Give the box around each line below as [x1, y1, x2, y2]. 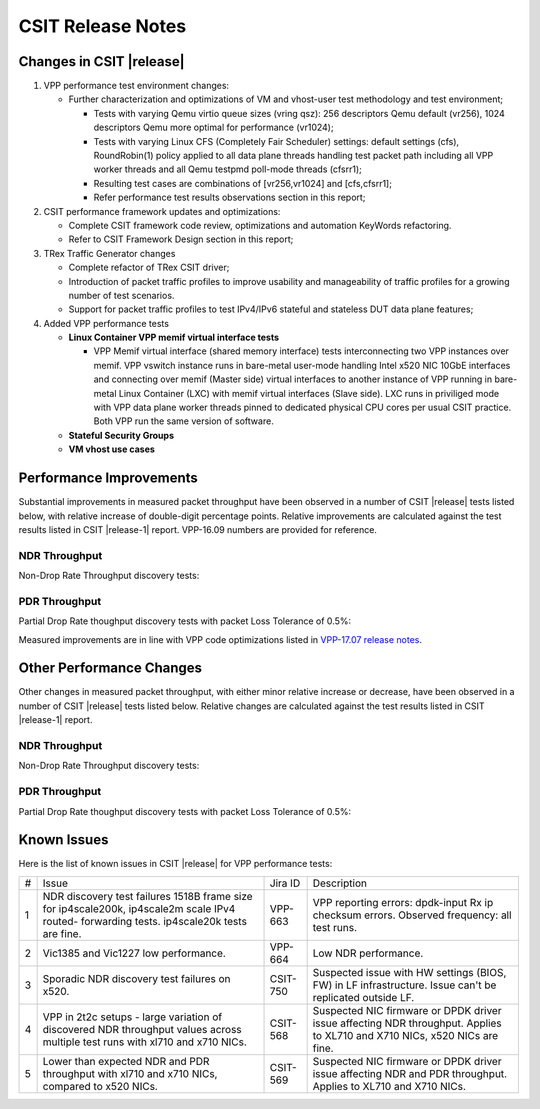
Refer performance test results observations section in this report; [93, 191, 366, 204]
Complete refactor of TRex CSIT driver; [68, 261, 230, 274]
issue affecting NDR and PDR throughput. [312, 1066, 508, 1080]
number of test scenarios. [68, 289, 175, 301]
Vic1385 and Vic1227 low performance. [42, 946, 227, 960]
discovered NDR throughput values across [42, 1022, 242, 1036]
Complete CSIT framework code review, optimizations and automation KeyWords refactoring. [68, 219, 452, 231]
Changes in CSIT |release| [18, 53, 185, 70]
